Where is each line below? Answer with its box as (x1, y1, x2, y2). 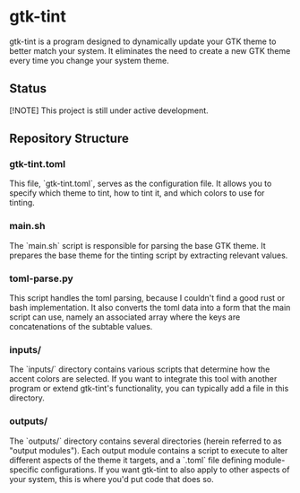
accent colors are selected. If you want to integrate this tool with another (9, 374, 278, 384)
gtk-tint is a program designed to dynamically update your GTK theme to (9, 36, 277, 47)
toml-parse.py (9, 272, 73, 285)
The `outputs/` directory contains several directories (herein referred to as (9, 436, 282, 446)
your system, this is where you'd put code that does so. (9, 473, 215, 484)
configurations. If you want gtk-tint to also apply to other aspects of (40, 464, 290, 475)
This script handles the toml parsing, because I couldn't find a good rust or (9, 293, 285, 304)
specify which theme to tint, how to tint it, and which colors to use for (9, 188, 265, 198)
